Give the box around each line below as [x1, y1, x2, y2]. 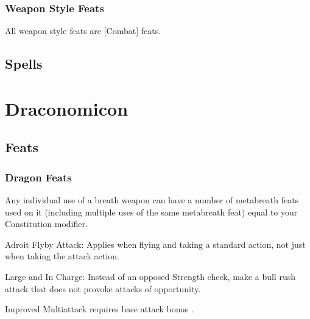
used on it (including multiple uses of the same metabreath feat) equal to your [5, 205, 298, 218]
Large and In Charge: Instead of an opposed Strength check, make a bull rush [5, 270, 295, 282]
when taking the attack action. [5, 250, 119, 262]
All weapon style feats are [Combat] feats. [5, 24, 161, 37]
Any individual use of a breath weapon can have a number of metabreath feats [5, 193, 299, 206]
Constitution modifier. [5, 217, 88, 230]
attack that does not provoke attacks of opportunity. [5, 282, 201, 295]
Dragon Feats [5, 169, 72, 184]
